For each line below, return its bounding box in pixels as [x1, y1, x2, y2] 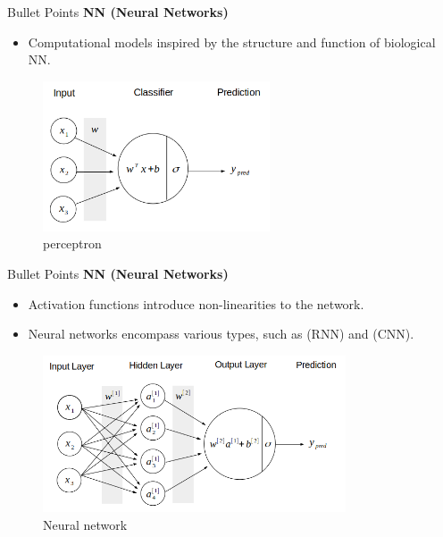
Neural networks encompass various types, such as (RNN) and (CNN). [28, 324, 414, 343]
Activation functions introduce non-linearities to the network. [28, 294, 364, 313]
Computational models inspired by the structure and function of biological [28, 32, 436, 51]
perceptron [43, 234, 102, 253]
